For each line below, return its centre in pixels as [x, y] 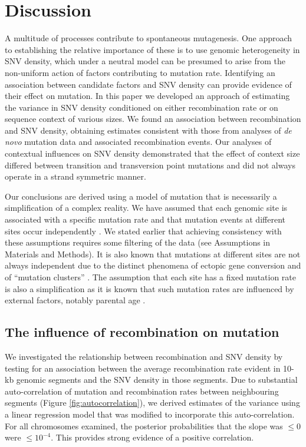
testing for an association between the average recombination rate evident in [143, 368]
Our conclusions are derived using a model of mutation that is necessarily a [141, 196]
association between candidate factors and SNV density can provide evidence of [148, 84]
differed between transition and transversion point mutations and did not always [150, 165]
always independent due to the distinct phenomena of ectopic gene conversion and [153, 265]
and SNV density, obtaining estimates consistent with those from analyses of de [148, 130]
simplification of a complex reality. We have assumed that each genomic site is [146, 208]
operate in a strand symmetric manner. [75, 176]
